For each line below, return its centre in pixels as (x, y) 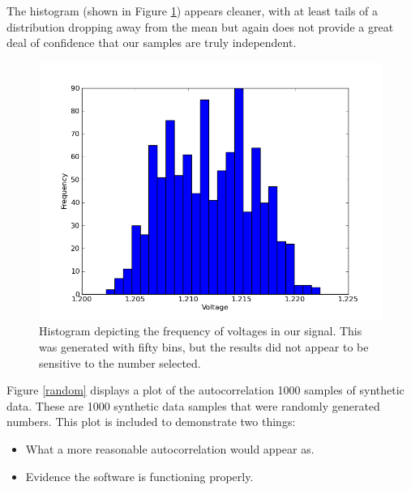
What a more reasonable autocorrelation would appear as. (170, 448)
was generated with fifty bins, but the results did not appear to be (204, 346)
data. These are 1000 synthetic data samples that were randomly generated (193, 405)
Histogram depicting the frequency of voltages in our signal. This (201, 331)
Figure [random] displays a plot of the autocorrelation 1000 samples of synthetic (205, 390)
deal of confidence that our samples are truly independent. (152, 43)
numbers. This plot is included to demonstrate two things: (151, 422)
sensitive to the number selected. (120, 362)
